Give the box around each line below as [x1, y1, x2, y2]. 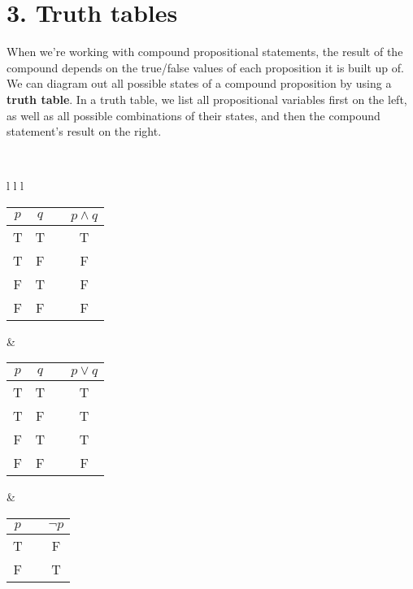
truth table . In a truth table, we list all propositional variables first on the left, [7, 90, 407, 107]
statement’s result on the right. [7, 123, 162, 140]
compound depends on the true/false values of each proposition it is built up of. [7, 58, 404, 76]
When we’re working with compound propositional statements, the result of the [7, 43, 403, 60]
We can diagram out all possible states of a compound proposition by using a [7, 75, 392, 92]
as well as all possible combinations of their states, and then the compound [7, 106, 380, 123]
